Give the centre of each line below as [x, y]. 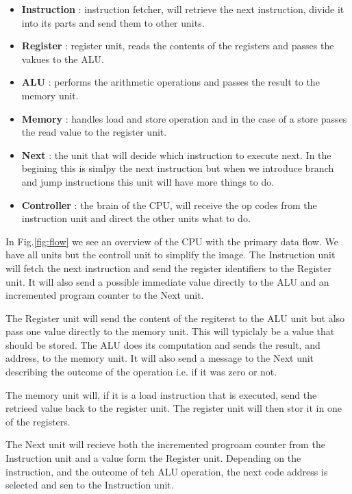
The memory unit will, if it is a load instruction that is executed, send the [161, 394]
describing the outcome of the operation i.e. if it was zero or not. [141, 372]
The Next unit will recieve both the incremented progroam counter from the [165, 444]
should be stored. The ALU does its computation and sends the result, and [163, 344]
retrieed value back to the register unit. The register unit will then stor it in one [174, 408]
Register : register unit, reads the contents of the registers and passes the [178, 46]
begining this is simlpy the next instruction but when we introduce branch [178, 168]
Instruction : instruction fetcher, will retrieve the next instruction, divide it [183, 9]
